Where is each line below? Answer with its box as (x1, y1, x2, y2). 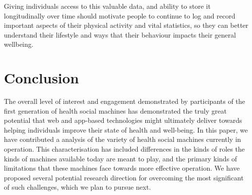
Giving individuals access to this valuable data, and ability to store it (4, 1, 211, 11)
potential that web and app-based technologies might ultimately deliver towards (4, 115, 242, 125)
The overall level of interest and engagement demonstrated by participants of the (4, 96, 245, 106)
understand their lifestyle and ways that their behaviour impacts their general (4, 29, 236, 39)
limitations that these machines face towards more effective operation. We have (4, 163, 240, 173)
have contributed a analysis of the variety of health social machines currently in (4, 134, 241, 144)
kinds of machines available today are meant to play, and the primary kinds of (4, 153, 237, 163)
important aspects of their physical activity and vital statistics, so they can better (4, 20, 249, 30)
